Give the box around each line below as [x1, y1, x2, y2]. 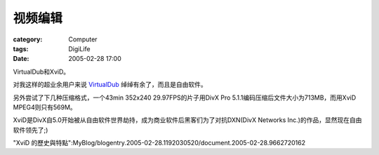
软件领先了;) [13, 126, 48, 134]
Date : [13, 55, 29, 63]
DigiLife [68, 44, 91, 53]
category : [13, 35, 43, 43]
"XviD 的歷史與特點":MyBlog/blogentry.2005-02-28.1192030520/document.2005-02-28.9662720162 [13, 139, 305, 147]
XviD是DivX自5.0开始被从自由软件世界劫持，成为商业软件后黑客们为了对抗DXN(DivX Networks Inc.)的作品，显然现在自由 [13, 116, 362, 124]
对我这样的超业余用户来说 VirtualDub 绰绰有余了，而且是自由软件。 [13, 81, 207, 89]
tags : [13, 44, 29, 53]
